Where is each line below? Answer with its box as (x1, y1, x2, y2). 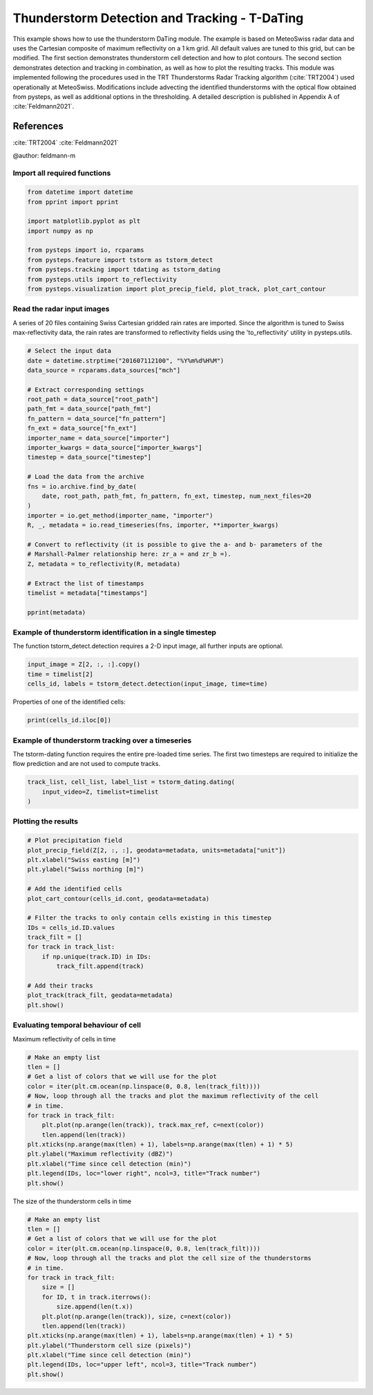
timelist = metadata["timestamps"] (27, 589, 148, 596)
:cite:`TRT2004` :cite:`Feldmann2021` (12, 138, 119, 147)
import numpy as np (27, 227, 93, 235)
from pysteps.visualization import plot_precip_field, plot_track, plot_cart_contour (27, 285, 326, 293)
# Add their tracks (27, 982, 93, 990)
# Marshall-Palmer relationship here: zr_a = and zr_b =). (27, 550, 231, 558)
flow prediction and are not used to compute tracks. (12, 760, 161, 768)
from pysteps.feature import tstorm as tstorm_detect (27, 256, 213, 264)
